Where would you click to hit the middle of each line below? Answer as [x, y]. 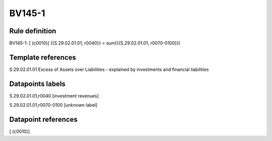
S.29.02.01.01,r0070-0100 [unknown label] [53, 105]
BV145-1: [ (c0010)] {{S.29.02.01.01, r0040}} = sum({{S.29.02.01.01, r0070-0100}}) [95, 43]
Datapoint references [44, 120]
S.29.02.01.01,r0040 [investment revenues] [54, 96]
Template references [43, 57]
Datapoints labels [37, 84]
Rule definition [33, 31]
